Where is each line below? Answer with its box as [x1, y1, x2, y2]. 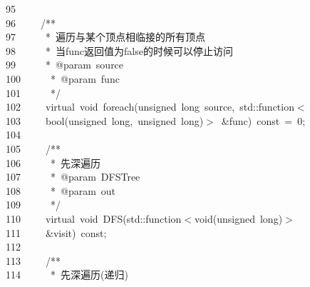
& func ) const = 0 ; [221, 113, 306, 128]
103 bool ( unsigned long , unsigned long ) [6, 113, 204, 128]
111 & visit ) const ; [6, 225, 107, 240]
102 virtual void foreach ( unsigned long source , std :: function [6, 99, 294, 114]
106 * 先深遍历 [6, 155, 100, 170]
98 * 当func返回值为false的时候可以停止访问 [6, 43, 233, 58]
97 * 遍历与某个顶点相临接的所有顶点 [6, 29, 205, 44]
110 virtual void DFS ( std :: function [6, 211, 182, 226]
